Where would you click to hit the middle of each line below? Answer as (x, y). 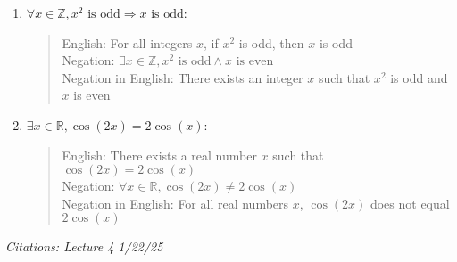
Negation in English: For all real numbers (175, 203)
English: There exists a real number (159, 155)
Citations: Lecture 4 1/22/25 (84, 246)
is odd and (419, 77)
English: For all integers (127, 42)
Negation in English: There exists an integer (183, 77)
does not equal (410, 203)
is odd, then (271, 42)
